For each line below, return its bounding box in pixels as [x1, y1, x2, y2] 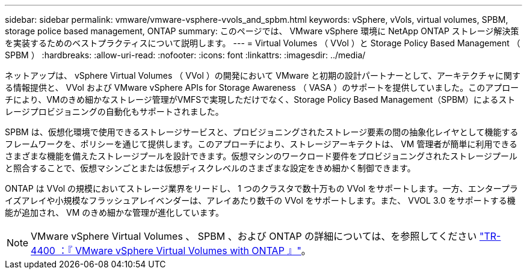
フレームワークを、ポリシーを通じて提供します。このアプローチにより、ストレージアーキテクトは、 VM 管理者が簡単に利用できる [5, 139, 518, 149]
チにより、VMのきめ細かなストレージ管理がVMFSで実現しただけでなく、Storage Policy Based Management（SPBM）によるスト [5, 94, 516, 105]
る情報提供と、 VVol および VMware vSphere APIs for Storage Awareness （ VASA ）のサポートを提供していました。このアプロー [5, 82, 519, 93]
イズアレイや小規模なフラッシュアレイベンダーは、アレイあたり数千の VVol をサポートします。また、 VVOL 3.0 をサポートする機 [5, 195, 516, 205]
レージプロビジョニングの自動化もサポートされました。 [5, 106, 224, 117]
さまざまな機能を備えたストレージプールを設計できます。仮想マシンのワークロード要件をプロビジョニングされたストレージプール [5, 151, 518, 161]
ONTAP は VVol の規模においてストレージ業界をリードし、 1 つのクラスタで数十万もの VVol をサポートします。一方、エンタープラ [5, 183, 518, 193]
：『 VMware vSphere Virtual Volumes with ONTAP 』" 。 [58, 245, 311, 257]
